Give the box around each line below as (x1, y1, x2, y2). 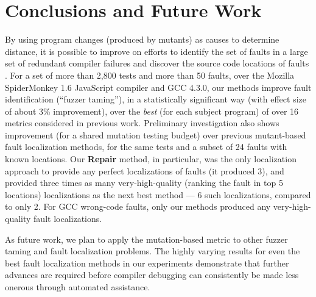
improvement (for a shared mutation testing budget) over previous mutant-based (5, 128, 306, 141)
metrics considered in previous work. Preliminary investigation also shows (5, 116, 279, 129)
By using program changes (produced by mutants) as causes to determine (5, 33, 279, 46)
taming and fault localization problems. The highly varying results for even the (5, 245, 300, 257)
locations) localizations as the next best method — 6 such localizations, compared (5, 188, 311, 201)
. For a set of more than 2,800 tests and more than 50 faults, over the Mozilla (5, 68, 295, 81)
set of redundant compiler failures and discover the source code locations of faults (5, 57, 309, 70)
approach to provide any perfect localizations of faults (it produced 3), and (5, 164, 284, 177)
